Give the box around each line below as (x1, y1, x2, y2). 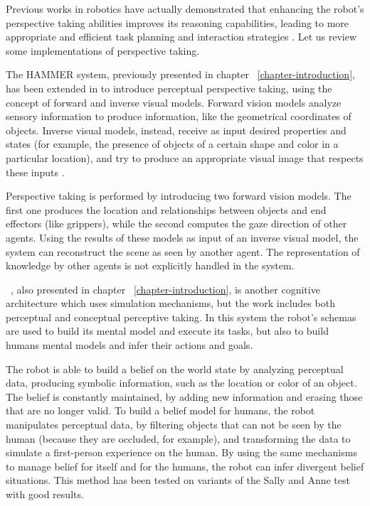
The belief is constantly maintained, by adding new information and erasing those (6, 389, 363, 404)
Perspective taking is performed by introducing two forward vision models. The (6, 188, 351, 203)
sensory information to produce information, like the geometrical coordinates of (6, 109, 351, 124)
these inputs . (6, 164, 65, 179)
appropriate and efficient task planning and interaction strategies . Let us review (6, 29, 357, 44)
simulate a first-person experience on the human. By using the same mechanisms (6, 445, 357, 460)
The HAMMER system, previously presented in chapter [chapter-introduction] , (6, 67, 355, 82)
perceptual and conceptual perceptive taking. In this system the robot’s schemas (6, 309, 356, 324)
